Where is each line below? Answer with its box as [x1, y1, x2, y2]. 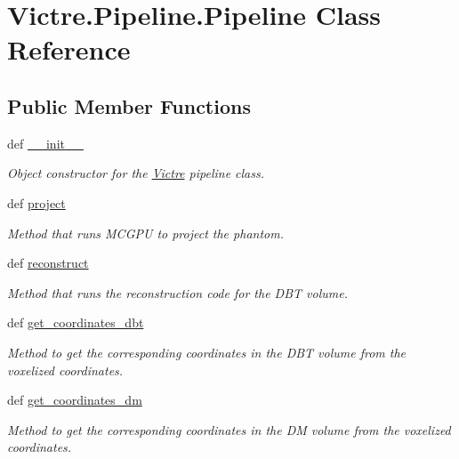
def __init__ [7, 133, 84, 152]
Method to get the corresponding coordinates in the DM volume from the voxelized [7, 420, 451, 439]
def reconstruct [7, 254, 89, 272]
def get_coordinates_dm [7, 391, 142, 409]
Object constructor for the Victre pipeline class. [7, 164, 265, 182]
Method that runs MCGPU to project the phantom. [7, 223, 284, 242]
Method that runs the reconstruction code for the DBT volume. [7, 283, 348, 302]
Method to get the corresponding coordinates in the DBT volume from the [7, 342, 407, 361]
